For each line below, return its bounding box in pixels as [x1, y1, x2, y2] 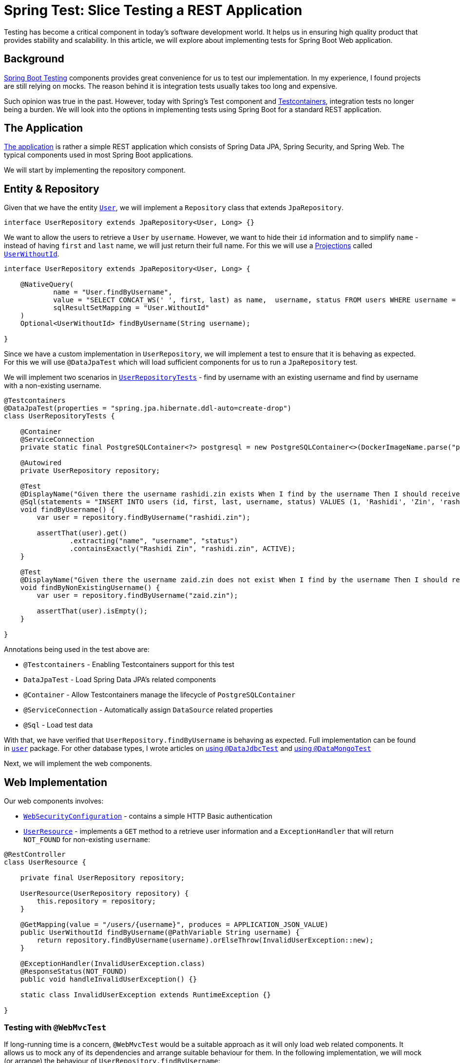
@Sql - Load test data [23, 721, 93, 729]
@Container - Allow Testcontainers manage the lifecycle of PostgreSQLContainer [23, 690, 296, 699]
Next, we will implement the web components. [4, 759, 152, 768]
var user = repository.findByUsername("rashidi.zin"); [37, 513, 250, 522]
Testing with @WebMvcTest [4, 1022, 107, 1032]
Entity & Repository [4, 182, 99, 195]
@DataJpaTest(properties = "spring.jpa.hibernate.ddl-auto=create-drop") [4, 404, 292, 413]
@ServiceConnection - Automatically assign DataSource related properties [23, 706, 273, 714]
